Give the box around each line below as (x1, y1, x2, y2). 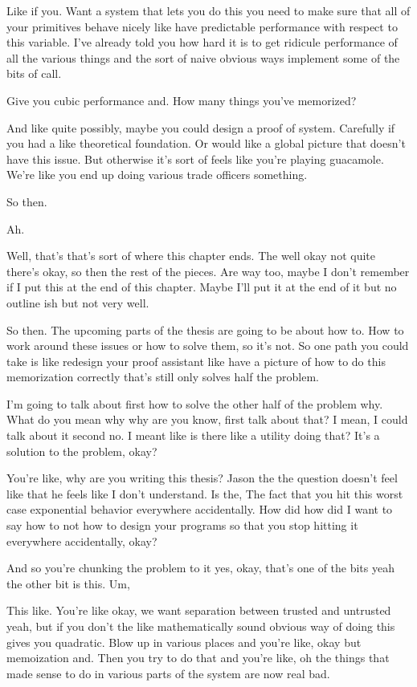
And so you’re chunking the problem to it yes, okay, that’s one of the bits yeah (6, 559, 395, 576)
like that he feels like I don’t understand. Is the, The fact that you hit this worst (6, 485, 403, 502)
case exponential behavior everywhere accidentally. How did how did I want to (6, 501, 393, 518)
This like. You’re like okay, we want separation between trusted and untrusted (6, 602, 391, 619)
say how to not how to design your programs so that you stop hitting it (6, 517, 358, 534)
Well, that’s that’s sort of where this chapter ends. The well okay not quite (6, 247, 375, 264)
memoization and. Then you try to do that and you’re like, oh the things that (6, 649, 390, 666)
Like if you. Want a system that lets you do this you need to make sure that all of (6, 2, 411, 18)
